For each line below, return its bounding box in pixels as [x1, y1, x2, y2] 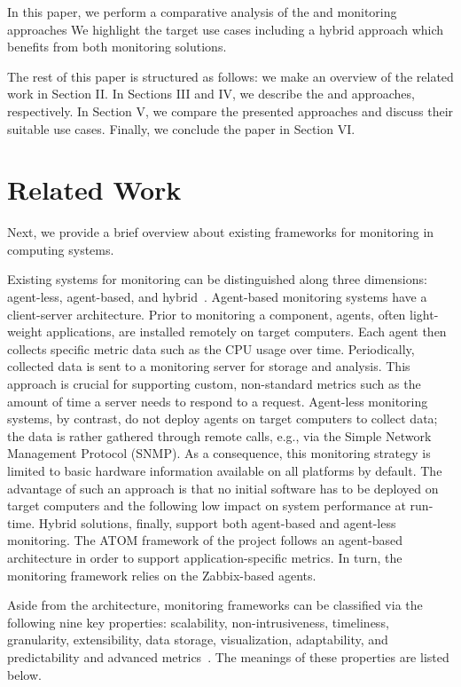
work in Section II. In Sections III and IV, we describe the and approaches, [7, 84, 415, 103]
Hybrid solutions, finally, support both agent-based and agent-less [38, 513, 396, 532]
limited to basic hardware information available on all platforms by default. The [7, 462, 442, 479]
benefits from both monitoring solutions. [7, 37, 227, 56]
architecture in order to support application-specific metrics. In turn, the [7, 548, 402, 566]
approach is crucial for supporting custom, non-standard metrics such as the [7, 375, 421, 393]
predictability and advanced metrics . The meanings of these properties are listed [7, 647, 449, 666]
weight [7, 322, 43, 341]
